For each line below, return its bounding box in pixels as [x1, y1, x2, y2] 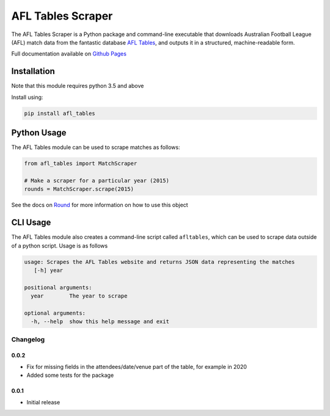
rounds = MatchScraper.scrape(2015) [24, 186, 134, 192]
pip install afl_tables [24, 110, 96, 117]
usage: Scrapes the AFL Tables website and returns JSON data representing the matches [24, 258, 295, 265]
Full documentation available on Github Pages [11, 50, 127, 57]
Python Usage [11, 128, 67, 138]
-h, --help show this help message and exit [31, 318, 169, 325]
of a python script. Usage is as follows [11, 242, 108, 249]
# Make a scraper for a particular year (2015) [24, 177, 169, 184]
